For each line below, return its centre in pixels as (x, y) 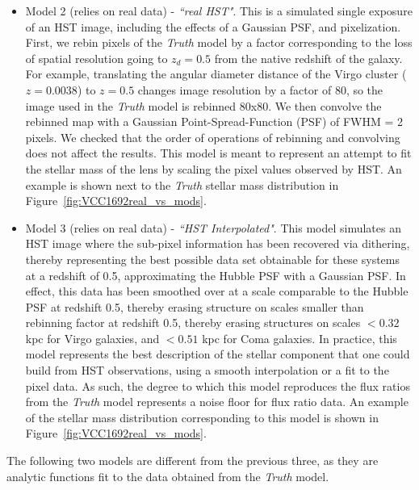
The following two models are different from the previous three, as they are (193, 461)
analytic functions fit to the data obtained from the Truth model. (168, 476)
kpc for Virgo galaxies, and (92, 338)
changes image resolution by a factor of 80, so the (260, 89)
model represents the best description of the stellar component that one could (218, 354)
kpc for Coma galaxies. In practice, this (300, 338)
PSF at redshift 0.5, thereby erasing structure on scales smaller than (195, 306)
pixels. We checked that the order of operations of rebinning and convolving (213, 137)
